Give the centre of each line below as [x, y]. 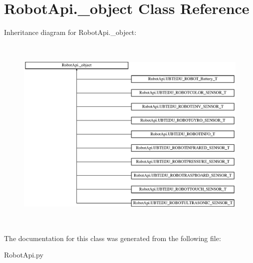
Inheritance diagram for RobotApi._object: [70, 32]
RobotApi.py [24, 255]
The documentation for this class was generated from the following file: [113, 238]
